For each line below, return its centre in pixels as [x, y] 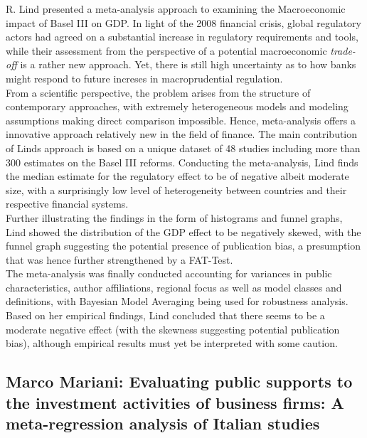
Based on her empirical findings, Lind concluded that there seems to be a [165, 315]
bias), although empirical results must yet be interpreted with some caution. [172, 343]
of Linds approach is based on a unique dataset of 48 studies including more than [183, 148]
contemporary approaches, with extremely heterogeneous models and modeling [177, 106]
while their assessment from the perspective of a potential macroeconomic [166, 50]
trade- [343, 50]
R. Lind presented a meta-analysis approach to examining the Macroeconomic [176, 9]
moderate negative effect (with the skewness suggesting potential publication [173, 329]
